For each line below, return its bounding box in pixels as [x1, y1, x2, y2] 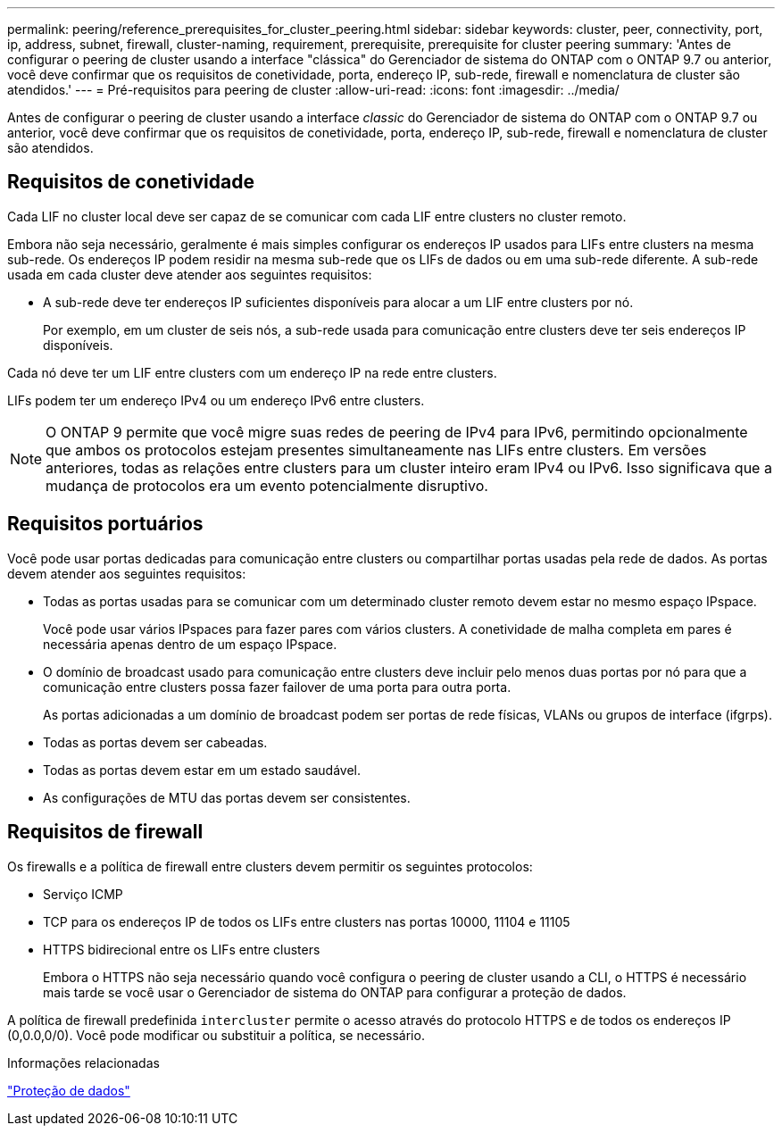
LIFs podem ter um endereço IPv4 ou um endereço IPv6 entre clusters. [7, 392, 425, 408]
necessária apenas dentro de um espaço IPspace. [43, 636, 337, 652]
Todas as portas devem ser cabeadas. [43, 734, 268, 750]
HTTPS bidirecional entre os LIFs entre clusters [43, 941, 320, 957]
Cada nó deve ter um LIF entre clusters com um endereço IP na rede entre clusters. [7, 364, 497, 380]
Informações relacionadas [7, 1054, 160, 1071]
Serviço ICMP [43, 886, 123, 902]
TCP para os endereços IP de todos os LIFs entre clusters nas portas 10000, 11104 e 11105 [43, 913, 570, 929]
